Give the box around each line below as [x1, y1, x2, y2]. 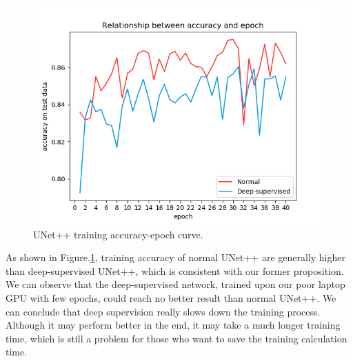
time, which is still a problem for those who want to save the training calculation [6, 331, 347, 345]
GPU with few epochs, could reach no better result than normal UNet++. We [6, 290, 336, 305]
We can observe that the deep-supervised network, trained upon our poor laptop [6, 277, 345, 291]
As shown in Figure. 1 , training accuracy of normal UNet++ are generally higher [6, 250, 345, 265]
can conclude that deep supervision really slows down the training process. [6, 304, 321, 318]
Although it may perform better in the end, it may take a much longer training [6, 318, 341, 332]
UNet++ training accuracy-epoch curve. [33, 227, 203, 241]
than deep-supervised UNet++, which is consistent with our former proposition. [6, 263, 344, 278]
